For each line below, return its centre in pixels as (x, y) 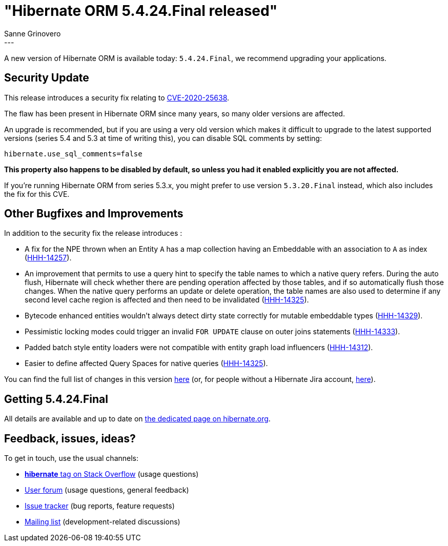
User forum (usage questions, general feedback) (107, 490)
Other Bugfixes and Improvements (94, 214)
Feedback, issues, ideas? (70, 438)
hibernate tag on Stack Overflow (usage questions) (112, 474)
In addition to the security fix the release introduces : (93, 233)
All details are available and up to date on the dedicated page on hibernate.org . (137, 419)
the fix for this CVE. (37, 194)
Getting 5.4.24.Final (56, 399)
